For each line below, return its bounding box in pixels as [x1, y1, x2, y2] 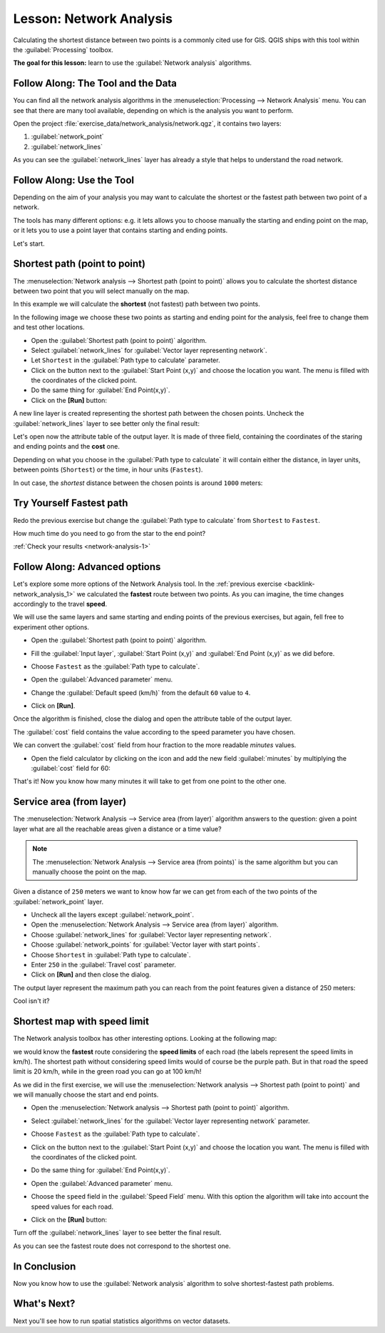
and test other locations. [13, 323, 85, 331]
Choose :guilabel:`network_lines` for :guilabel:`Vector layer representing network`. [31, 930, 272, 939]
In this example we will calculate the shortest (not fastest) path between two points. [13, 300, 260, 309]
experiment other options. [13, 622, 89, 631]
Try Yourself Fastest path [13, 497, 128, 509]
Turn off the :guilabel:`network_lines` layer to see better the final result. [13, 1229, 222, 1237]
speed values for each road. [31, 1202, 114, 1211]
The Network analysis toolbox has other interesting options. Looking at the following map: [13, 1034, 277, 1043]
